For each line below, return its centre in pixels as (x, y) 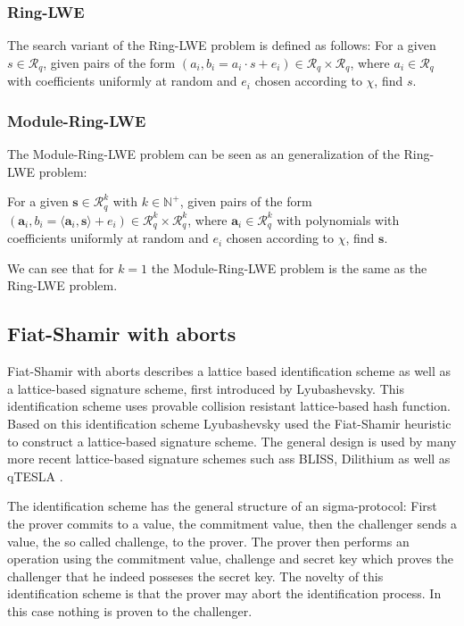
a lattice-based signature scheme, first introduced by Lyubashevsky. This (206, 388)
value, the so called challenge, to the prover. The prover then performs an (208, 541)
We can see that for (61, 267)
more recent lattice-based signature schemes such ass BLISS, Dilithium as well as (229, 459)
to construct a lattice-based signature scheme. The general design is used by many (232, 441)
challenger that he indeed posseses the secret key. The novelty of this (195, 576)
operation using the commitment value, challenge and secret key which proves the (231, 559)
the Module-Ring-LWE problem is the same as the (289, 267)
